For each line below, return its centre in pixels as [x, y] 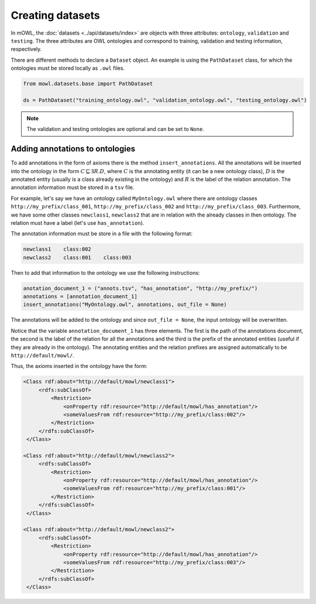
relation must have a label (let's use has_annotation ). [78, 222]
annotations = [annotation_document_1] [80, 297]
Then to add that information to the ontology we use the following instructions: [105, 272]
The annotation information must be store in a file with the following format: [102, 234]
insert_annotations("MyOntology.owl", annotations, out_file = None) [125, 305]
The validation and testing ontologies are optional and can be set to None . [115, 129]
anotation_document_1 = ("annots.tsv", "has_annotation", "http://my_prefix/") [140, 288]
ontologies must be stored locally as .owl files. [68, 68]
